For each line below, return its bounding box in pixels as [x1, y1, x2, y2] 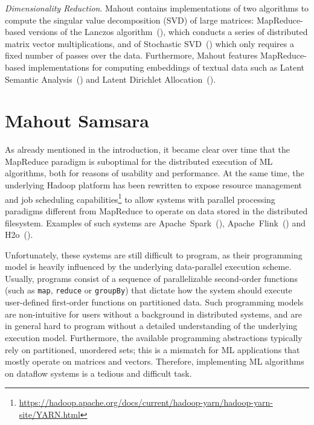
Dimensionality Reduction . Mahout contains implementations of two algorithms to [5, 2, 309, 14]
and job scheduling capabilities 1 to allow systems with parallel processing [5, 191, 275, 205]
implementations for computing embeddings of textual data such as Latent [28, 60, 305, 73]
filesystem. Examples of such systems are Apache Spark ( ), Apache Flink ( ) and [5, 216, 306, 229]
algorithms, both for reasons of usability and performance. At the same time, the [5, 167, 304, 179]
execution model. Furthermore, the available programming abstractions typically [5, 331, 303, 344]
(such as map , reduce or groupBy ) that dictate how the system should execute [5, 284, 292, 296]
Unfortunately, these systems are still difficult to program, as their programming [5, 248, 303, 261]
